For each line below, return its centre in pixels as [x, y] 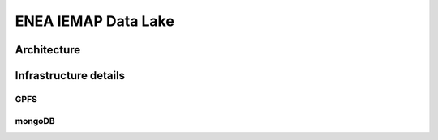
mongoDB [35, 121]
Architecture [48, 50]
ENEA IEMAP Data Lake [94, 21]
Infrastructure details [70, 76]
